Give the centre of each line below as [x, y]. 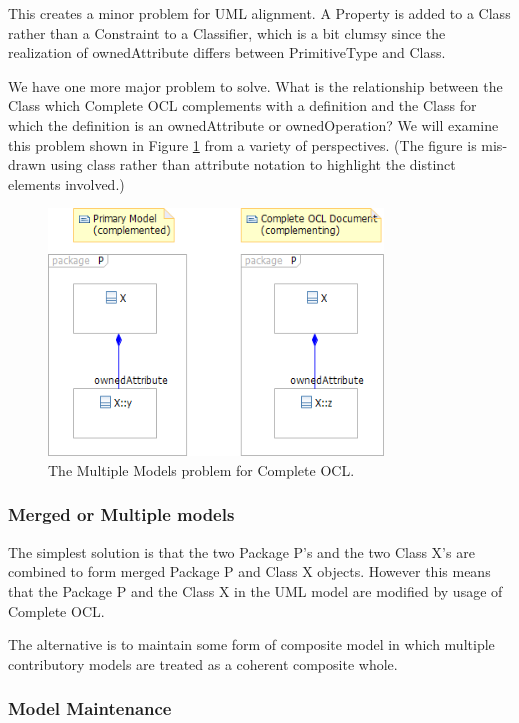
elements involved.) [66, 183]
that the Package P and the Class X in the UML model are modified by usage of [255, 590]
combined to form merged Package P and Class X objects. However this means [249, 571]
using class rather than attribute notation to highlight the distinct [253, 164]
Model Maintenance [90, 708]
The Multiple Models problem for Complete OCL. [201, 469]
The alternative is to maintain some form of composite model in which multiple [251, 644]
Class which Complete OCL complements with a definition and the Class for [242, 105]
